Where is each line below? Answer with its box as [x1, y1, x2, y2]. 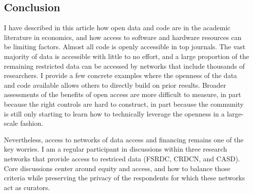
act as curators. [4, 182, 50, 192]
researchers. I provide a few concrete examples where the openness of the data [4, 70, 237, 80]
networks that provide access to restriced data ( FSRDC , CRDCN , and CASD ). [4, 153, 240, 163]
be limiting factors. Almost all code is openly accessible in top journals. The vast [4, 41, 246, 52]
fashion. [20, 118, 43, 128]
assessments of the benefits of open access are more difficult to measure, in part [4, 89, 241, 99]
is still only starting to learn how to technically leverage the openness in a [4, 108, 225, 118]
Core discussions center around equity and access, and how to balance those [4, 163, 231, 173]
